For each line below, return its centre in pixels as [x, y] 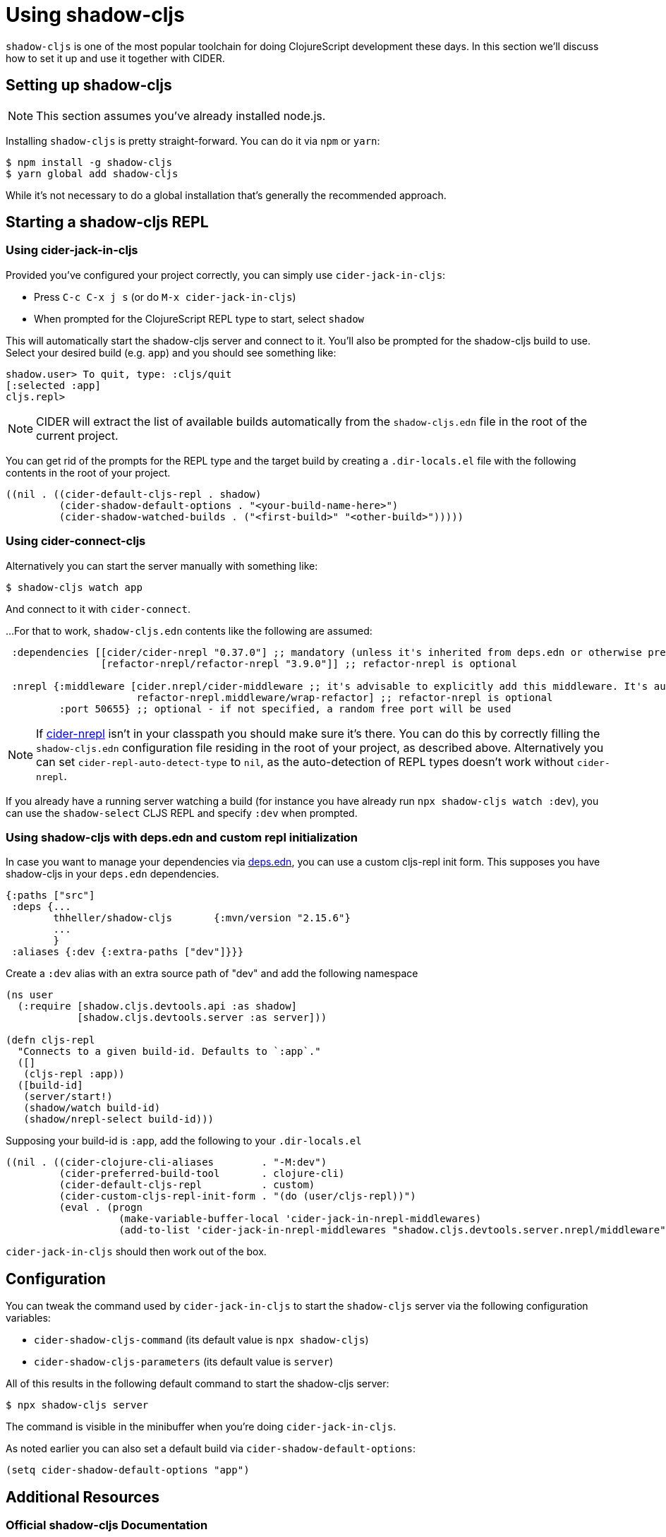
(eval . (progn [101, 1208]
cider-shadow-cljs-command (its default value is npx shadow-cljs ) [201, 1340]
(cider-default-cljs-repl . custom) [187, 1185]
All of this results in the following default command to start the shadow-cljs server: [198, 1384]
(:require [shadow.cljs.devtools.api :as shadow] [157, 1006]
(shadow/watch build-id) [92, 1108]
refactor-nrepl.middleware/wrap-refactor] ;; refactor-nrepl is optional [345, 697]
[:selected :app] [53, 385]
